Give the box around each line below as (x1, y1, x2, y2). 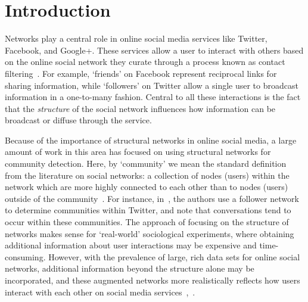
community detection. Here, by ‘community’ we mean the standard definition (5, 157, 287, 170)
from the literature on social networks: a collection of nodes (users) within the (5, 169, 290, 181)
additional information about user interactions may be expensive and (5, 239, 257, 251)
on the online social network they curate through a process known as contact (5, 55, 285, 68)
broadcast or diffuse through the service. (5, 114, 152, 126)
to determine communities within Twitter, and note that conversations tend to (5, 204, 291, 216)
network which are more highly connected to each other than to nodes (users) (5, 180, 288, 193)
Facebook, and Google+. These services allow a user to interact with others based (5, 43, 304, 56)
